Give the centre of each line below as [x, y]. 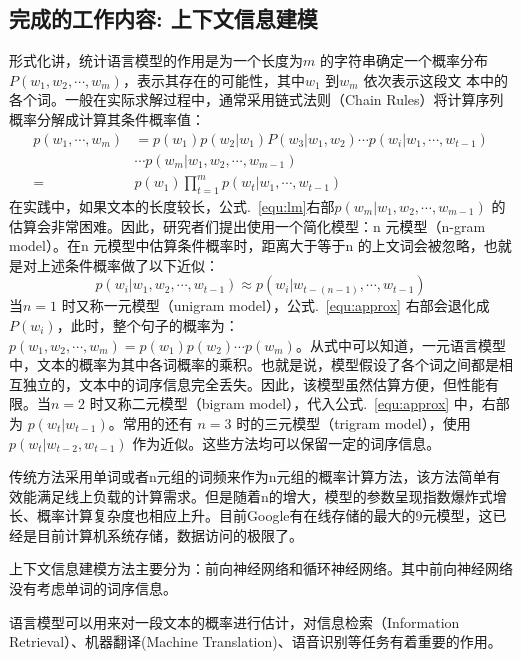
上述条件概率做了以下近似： [127, 264]
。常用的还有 [150, 422]
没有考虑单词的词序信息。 [93, 588]
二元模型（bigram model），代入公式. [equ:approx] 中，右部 [320, 403]
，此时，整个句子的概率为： [147, 324]
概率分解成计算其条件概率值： [107, 118]
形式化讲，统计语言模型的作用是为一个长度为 [156, 60]
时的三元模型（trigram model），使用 [353, 422]
